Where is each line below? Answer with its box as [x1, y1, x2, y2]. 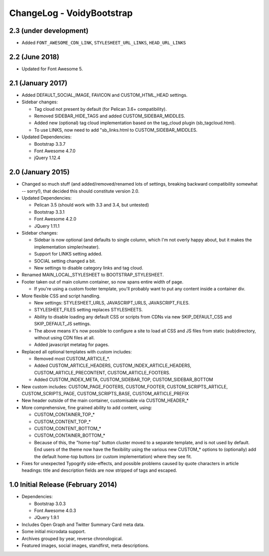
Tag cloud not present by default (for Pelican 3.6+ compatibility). [34, 106, 167, 112]
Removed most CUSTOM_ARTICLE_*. [34, 356, 110, 362]
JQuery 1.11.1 [34, 223, 60, 229]
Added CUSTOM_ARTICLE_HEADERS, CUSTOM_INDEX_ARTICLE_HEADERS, [34, 362, 192, 369]
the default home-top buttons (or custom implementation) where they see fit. [34, 453, 192, 459]
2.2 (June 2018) [9, 52, 60, 61]
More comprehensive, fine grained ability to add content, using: [21, 404, 152, 410]
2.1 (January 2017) [9, 79, 68, 87]
